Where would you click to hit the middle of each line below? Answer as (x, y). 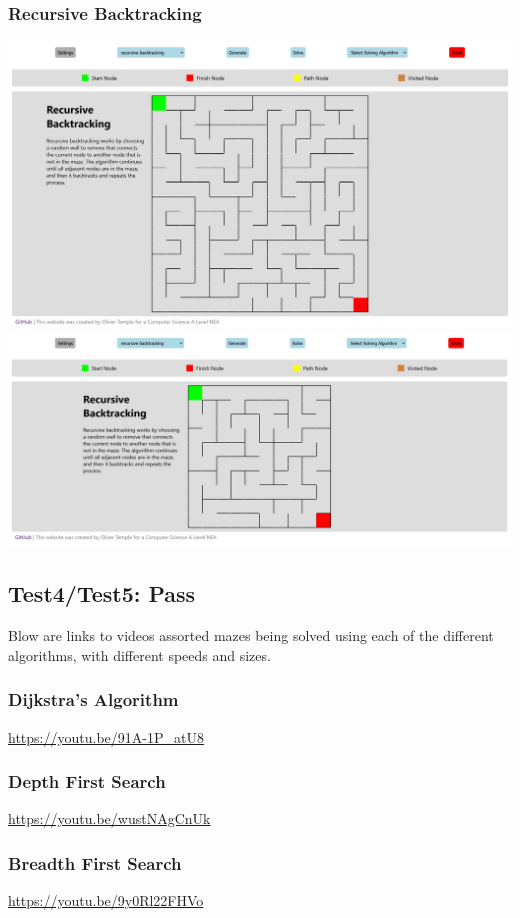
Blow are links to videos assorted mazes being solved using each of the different (251, 635)
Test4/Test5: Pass (102, 593)
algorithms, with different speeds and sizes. (139, 654)
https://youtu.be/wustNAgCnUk (109, 818)
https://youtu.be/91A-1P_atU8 (106, 736)
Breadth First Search (95, 862)
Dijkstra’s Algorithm (93, 699)
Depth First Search (87, 781)
